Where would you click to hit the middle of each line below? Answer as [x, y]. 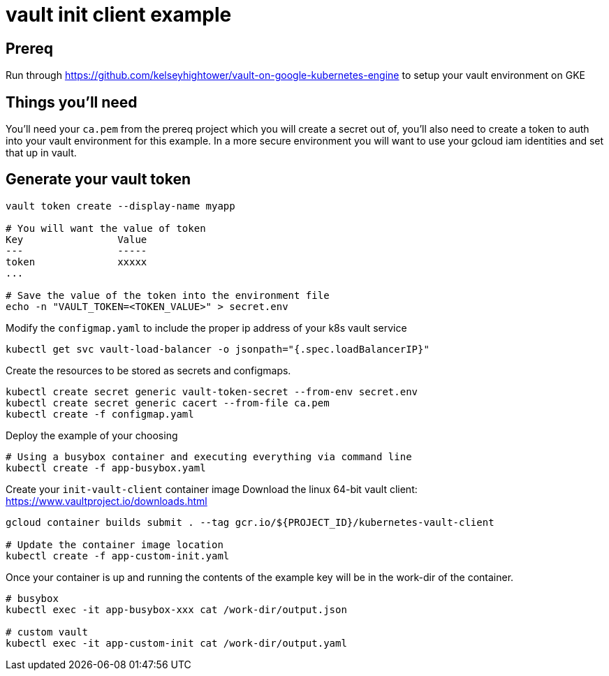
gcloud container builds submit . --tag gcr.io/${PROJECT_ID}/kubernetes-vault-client [250, 522]
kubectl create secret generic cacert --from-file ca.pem [168, 403]
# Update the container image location [115, 544]
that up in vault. [41, 153]
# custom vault [47, 632]
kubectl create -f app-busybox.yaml [106, 468]
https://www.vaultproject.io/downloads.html [107, 501]
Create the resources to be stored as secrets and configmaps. [148, 370]
